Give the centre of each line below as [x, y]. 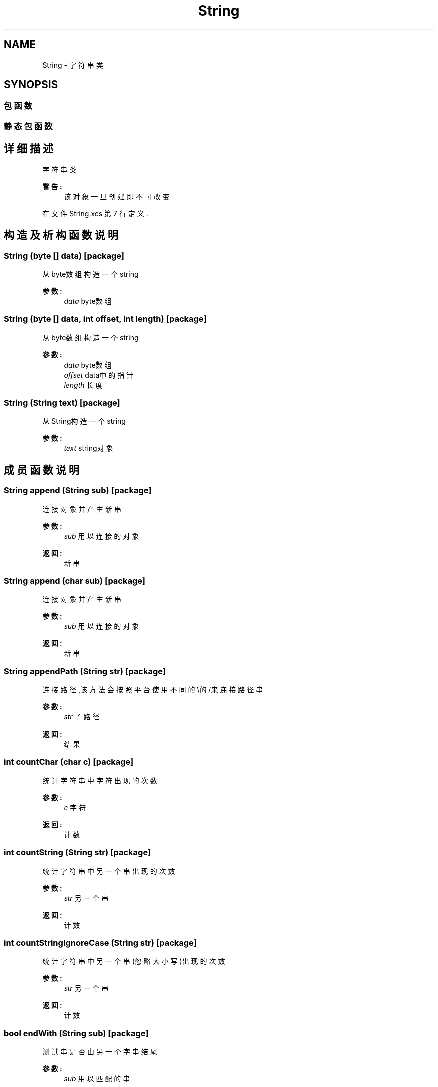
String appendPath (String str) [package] [85, 671]
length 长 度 [83, 385]
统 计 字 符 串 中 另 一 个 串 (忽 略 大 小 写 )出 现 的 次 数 [134, 961]
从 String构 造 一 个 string [84, 421]
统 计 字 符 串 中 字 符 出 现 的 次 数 [100, 780]
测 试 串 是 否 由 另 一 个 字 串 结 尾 [100, 1052]
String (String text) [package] [62, 403]
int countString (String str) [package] [78, 852]
